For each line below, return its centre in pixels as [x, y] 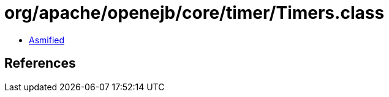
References [40, 63]
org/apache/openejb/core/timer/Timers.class [194, 13]
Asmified [47, 40]
